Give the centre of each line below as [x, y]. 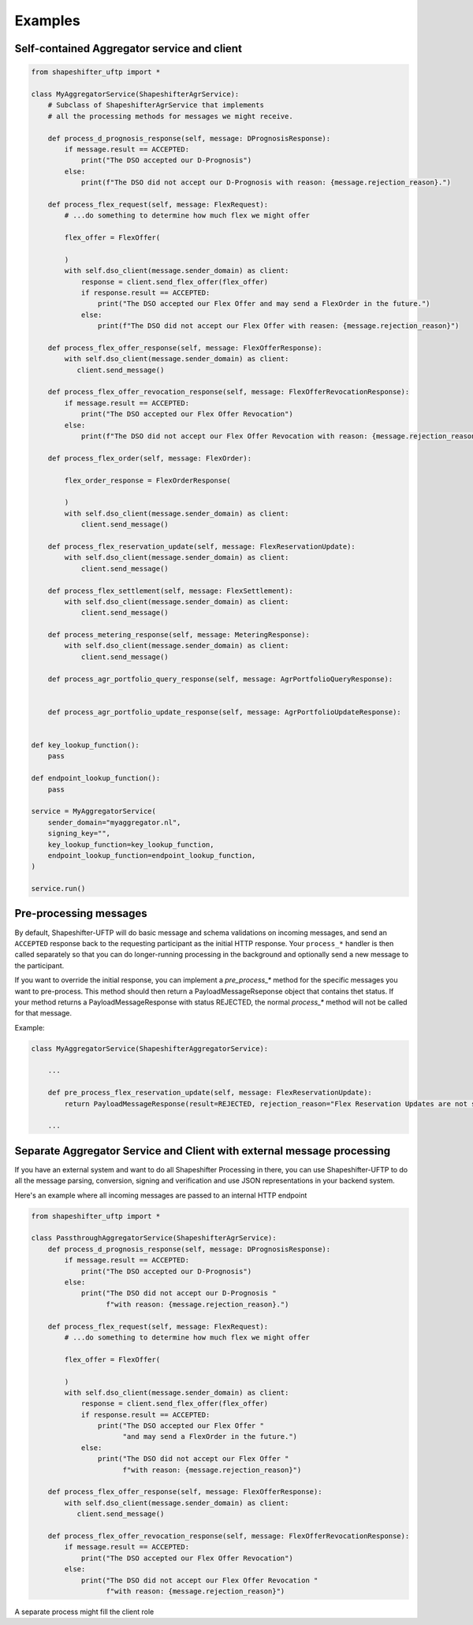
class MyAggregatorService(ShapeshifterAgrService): [135, 94]
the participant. [39, 965]
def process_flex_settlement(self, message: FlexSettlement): [170, 591]
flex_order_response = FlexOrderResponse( [148, 480]
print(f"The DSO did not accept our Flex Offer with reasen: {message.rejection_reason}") [278, 326]
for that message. [43, 1013]
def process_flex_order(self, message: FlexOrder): [150, 458]
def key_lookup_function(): [85, 745]
